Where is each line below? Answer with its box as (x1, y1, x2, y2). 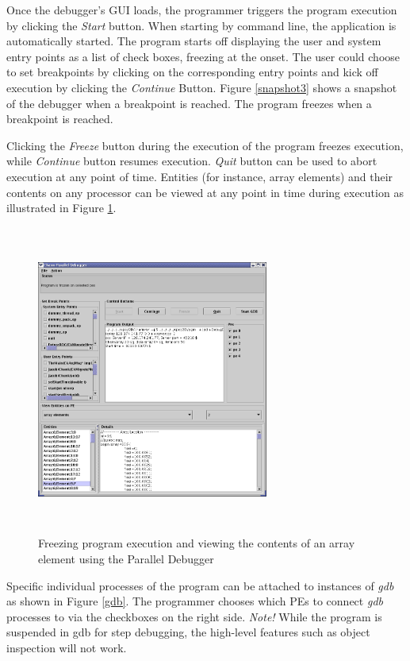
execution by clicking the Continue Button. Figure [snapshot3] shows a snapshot (6, 79, 397, 95)
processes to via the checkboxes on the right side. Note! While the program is (6, 608, 382, 624)
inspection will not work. (6, 639, 127, 655)
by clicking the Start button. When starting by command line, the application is (6, 17, 397, 33)
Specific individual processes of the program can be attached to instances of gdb (6, 577, 394, 593)
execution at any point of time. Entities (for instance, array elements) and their (6, 168, 393, 184)
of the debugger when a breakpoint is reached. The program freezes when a (6, 95, 372, 111)
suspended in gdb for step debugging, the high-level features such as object (6, 624, 370, 640)
